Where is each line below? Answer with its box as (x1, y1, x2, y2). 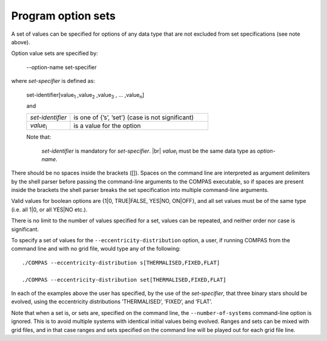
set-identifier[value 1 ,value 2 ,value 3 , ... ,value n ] (26, 91, 145, 100)
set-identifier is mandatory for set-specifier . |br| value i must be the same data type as (41, 147, 256, 156)
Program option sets (11, 9, 116, 22)
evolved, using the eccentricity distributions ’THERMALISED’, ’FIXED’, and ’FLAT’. (11, 298, 213, 305)
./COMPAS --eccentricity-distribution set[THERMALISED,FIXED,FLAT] (22, 276, 226, 283)
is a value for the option (73, 121, 141, 130)
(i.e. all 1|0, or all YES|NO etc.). (11, 206, 88, 213)
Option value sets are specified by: (11, 50, 98, 57)
